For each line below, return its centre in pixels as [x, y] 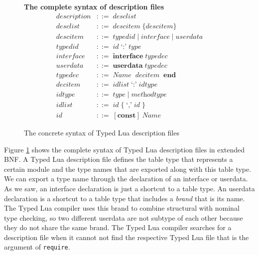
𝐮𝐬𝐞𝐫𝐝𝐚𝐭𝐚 [128, 65]
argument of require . [37, 247]
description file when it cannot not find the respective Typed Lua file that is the [127, 237]
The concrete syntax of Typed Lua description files [102, 132]
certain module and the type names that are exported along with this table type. [128, 169]
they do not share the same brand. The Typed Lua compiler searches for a [118, 227]
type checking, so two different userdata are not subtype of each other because [124, 217]
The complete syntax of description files [94, 6]
